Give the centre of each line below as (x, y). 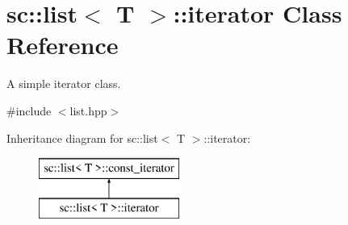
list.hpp (88, 110)
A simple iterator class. (64, 83)
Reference (63, 45)
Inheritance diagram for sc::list (82, 137)
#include (29, 110)
